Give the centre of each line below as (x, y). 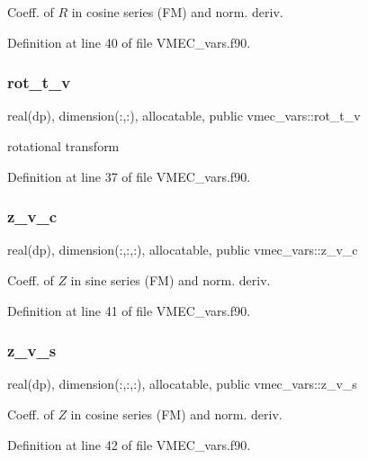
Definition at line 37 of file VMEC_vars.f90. (129, 176)
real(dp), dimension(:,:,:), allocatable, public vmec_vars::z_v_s (182, 384)
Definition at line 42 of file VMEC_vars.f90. (129, 444)
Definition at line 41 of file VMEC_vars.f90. (129, 310)
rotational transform (63, 146)
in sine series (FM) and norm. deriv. (171, 280)
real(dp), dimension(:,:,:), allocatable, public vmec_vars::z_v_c (183, 250)
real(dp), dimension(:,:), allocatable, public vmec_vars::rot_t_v (184, 116)
